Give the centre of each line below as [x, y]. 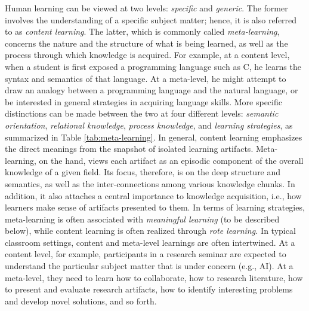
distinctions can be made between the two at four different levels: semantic [142, 113]
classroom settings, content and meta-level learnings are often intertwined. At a [150, 242]
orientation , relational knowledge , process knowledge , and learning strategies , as [149, 125]
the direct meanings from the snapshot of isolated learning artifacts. [129, 149]
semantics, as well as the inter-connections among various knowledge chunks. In [150, 183]
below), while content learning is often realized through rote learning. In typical [150, 231]
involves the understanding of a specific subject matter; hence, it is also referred [151, 19]
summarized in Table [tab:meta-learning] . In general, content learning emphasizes [154, 137]
